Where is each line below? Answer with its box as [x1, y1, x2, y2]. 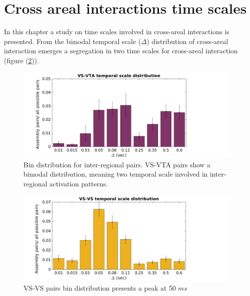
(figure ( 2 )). [4, 55, 39, 65]
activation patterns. [49, 179, 108, 189]
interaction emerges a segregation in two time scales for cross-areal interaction [4, 46, 238, 56]
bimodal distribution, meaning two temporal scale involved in [23, 169, 208, 179]
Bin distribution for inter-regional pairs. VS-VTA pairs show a [23, 159, 210, 169]
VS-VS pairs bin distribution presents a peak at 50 [23, 282, 176, 293]
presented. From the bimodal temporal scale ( [4, 36, 141, 46]
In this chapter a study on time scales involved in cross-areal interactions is [4, 26, 229, 37]
